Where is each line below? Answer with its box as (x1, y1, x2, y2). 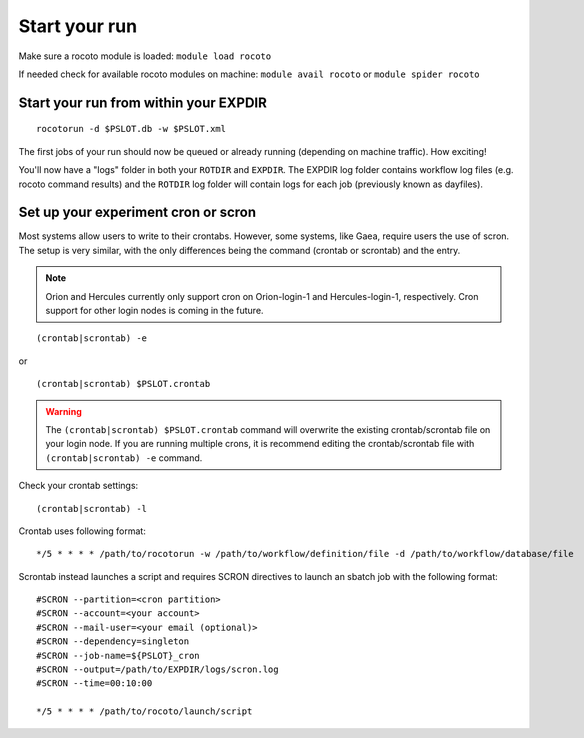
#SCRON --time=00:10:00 (36, 678, 153, 689)
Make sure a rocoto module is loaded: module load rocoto (18, 50, 272, 62)
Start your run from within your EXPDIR (18, 94, 267, 111)
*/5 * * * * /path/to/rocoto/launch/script (36, 706, 253, 717)
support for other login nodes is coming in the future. (45, 304, 264, 316)
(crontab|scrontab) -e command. (45, 451, 203, 464)
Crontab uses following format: (18, 525, 147, 537)
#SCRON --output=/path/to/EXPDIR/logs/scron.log (36, 664, 279, 675)
